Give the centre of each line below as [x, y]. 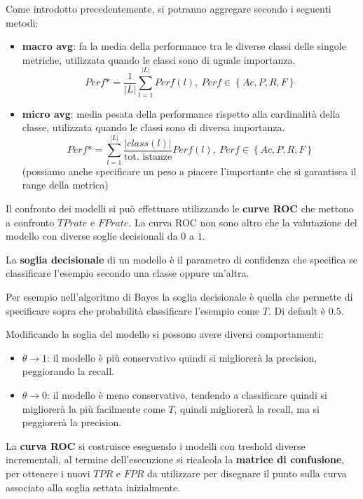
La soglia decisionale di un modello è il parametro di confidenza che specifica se [181, 259]
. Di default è [297, 310]
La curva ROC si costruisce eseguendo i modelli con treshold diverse [156, 445]
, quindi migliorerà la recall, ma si [247, 408]
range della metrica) [65, 185]
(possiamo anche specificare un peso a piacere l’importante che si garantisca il [189, 171]
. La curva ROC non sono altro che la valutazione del [243, 222]
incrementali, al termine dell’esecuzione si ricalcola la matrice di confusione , [175, 459]
